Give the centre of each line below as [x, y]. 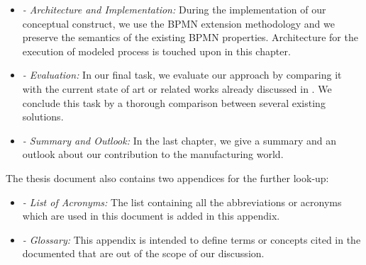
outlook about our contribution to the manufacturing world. [153, 154]
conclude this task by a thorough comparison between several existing [174, 102]
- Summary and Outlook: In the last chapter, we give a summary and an [179, 140]
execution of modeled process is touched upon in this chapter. [156, 51]
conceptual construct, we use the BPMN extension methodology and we [178, 23]
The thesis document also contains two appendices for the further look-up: [167, 177]
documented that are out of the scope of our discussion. [143, 253]
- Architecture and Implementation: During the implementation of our [174, 9]
